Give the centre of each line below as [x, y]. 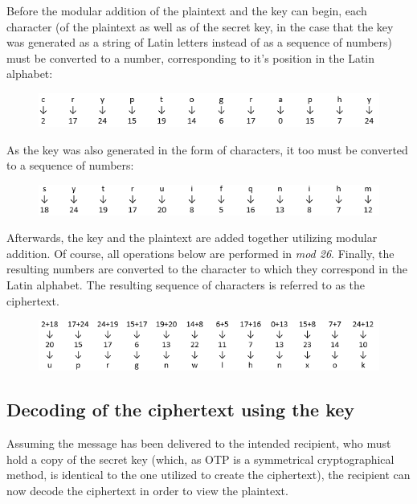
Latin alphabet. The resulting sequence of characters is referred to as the [186, 285]
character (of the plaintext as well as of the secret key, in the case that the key [200, 26]
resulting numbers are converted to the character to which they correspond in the [207, 269]
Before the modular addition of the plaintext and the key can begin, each [187, 10]
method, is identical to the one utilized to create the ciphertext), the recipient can [208, 475]
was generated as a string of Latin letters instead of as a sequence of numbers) [200, 42]
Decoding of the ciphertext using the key [181, 410]
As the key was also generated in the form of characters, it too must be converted [207, 149]
